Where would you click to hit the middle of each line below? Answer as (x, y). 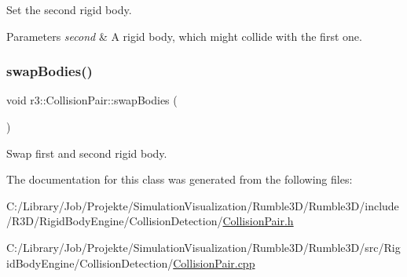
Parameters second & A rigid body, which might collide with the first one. (184, 36)
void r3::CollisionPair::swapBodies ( (92, 100)
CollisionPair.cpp (214, 262)
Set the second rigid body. (69, 9)
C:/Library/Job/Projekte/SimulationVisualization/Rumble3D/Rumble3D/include (203, 205)
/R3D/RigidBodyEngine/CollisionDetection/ (115, 221)
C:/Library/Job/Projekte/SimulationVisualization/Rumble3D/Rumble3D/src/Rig (203, 247)
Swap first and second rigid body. (87, 153)
